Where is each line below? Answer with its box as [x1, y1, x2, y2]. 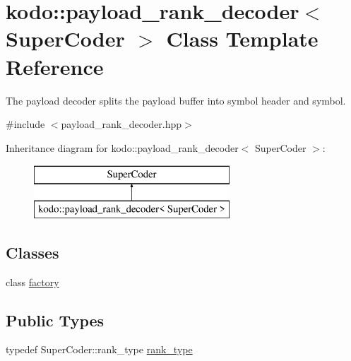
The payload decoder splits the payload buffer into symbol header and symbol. [6, 93, 346, 107]
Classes [6, 241, 59, 263]
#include [6, 117, 45, 131]
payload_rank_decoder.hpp [61, 117, 182, 131]
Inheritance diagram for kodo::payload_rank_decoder [6, 140, 239, 155]
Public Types [6, 309, 105, 331]
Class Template [166, 24, 319, 53]
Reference [6, 52, 104, 81]
